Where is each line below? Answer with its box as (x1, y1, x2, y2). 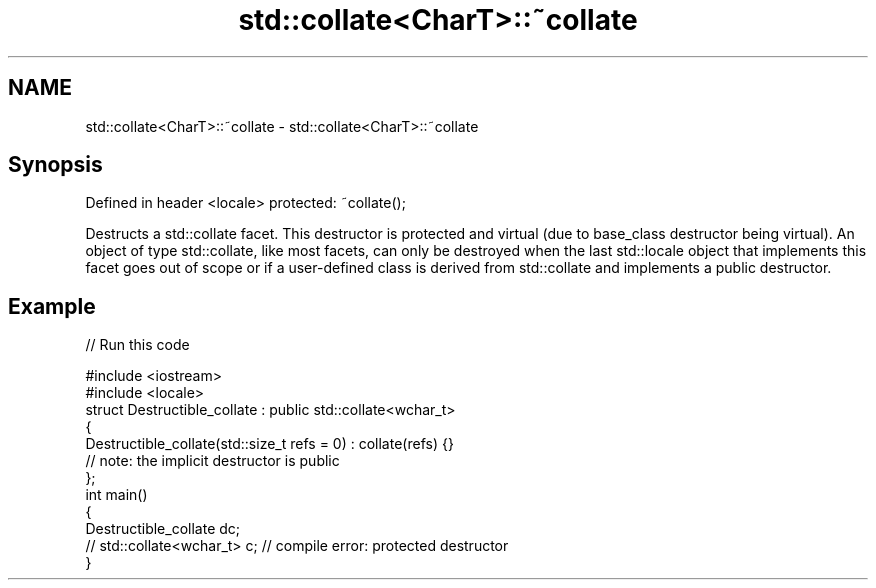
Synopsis (8, 152, 103, 178)
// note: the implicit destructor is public (85, 452, 340, 470)
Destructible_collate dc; (85, 520, 241, 538)
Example (8, 293, 96, 319)
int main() (85, 486, 148, 504)
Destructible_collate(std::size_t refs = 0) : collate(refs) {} (85, 435, 454, 453)
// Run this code (85, 336, 190, 354)
